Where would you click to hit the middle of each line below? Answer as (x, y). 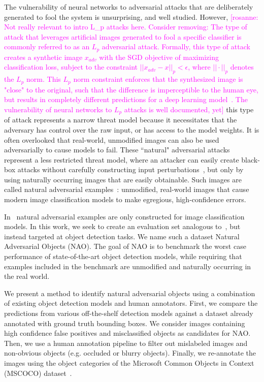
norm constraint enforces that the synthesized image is (158, 79)
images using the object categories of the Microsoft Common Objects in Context (129, 362)
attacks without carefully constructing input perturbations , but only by (130, 169)
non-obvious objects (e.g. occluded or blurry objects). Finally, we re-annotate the (130, 353)
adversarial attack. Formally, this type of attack (176, 46)
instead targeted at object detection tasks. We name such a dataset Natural (122, 236)
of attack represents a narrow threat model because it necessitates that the (121, 120)
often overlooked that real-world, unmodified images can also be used (112, 139)
